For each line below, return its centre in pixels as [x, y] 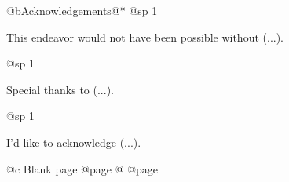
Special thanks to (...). [60, 89]
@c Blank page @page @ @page [82, 168]
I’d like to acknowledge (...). [74, 142]
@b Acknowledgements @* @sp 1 [82, 10]
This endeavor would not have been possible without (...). [145, 36]
